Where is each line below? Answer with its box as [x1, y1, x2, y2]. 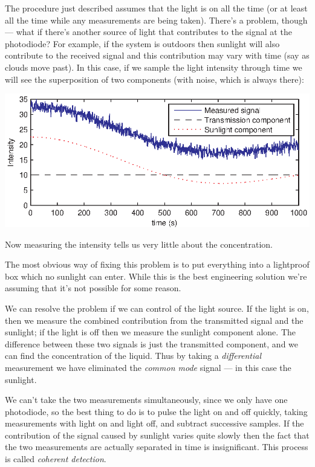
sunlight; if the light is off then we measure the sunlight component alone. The [5, 326, 296, 338]
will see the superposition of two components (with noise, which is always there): [5, 72, 304, 85]
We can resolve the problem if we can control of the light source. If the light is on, [5, 301, 309, 314]
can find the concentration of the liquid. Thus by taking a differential [5, 349, 261, 362]
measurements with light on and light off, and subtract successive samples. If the [5, 417, 304, 430]
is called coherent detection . [5, 453, 106, 465]
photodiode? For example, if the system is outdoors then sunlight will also [5, 37, 280, 50]
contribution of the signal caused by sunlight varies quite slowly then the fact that [5, 428, 310, 441]
